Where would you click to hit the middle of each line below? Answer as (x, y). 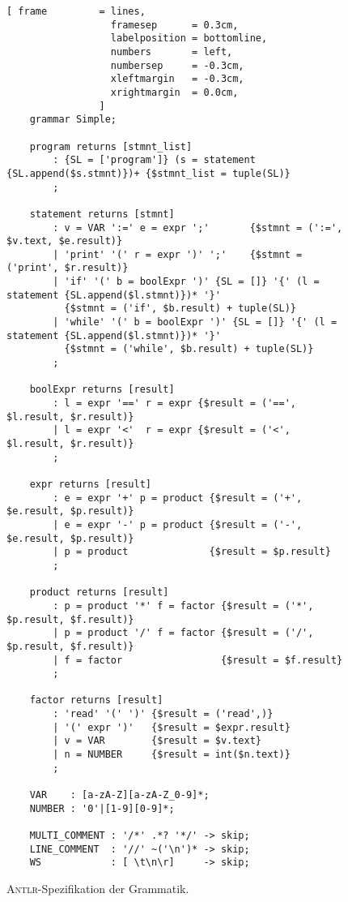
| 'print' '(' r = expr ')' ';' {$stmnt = (178, 254)
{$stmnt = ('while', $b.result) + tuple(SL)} (189, 349)
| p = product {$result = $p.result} (192, 552)
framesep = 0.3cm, (174, 25)
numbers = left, (172, 52)
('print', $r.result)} (68, 268)
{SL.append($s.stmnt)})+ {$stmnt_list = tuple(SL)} (149, 173)
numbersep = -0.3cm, (177, 65)
